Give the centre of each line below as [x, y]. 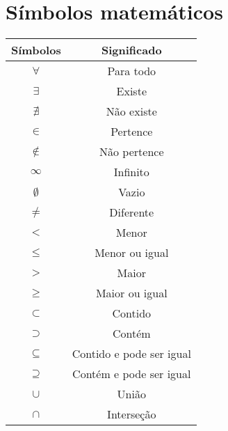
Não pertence [132, 152]
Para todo [132, 71]
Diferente [132, 212]
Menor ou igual [132, 253]
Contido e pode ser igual [131, 354]
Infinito [131, 172]
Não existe [131, 111]
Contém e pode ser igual [132, 374]
